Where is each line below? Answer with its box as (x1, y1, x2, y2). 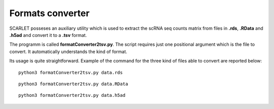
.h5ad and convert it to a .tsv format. (9, 32, 87, 38)
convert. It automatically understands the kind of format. (9, 48, 127, 54)
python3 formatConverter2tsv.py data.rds (18, 70, 123, 75)
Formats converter (9, 8, 90, 19)
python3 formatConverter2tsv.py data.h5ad (18, 92, 126, 98)
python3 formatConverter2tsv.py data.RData (18, 81, 128, 87)
